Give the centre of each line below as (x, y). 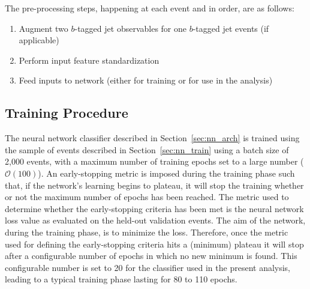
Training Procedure (67, 113)
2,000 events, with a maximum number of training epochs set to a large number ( (154, 161)
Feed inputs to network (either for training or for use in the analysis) (146, 80)
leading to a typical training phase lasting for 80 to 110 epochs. (121, 279)
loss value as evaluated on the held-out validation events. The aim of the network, (155, 220)
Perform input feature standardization (89, 60)
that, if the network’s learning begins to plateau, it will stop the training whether (154, 185)
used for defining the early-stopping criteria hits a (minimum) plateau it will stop (154, 244)
